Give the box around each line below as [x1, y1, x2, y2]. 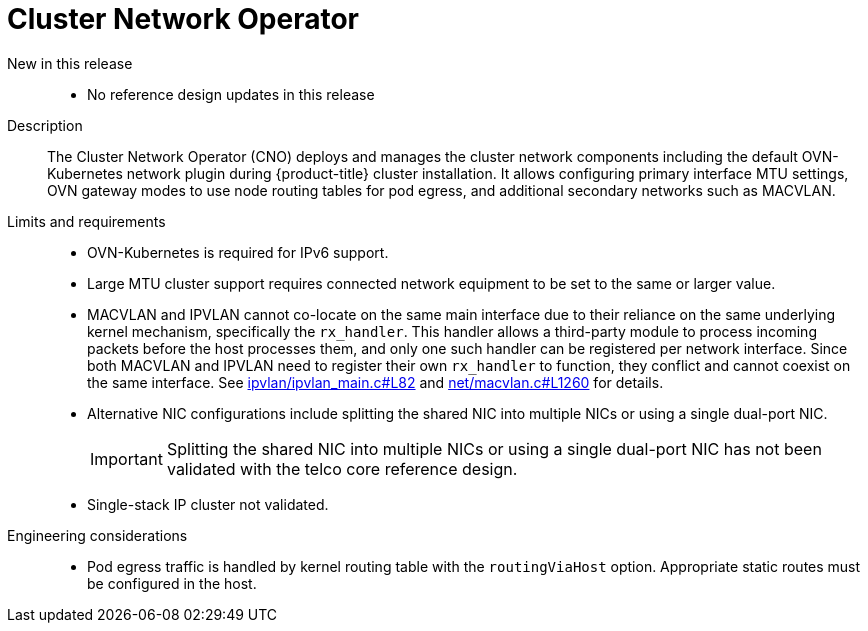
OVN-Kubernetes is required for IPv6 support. [87, 243, 389, 261]
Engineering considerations [7, 526, 188, 544]
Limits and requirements [7, 212, 166, 230]
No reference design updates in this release [87, 85, 375, 103]
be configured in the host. [87, 574, 257, 592]
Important [90, 448, 163, 469]
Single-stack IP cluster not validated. [87, 495, 329, 513]
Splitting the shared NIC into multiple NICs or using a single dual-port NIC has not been [166, 438, 822, 459]
